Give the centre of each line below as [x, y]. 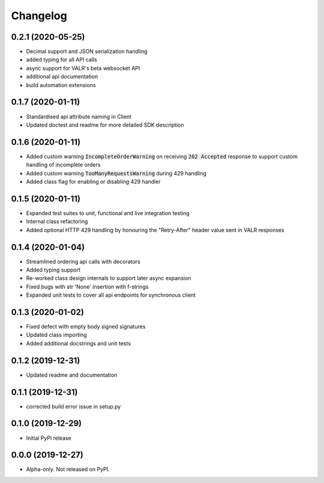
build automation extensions [61, 85]
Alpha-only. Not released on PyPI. [68, 469]
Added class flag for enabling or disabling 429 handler [94, 181]
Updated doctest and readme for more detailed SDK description [105, 125]
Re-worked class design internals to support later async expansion [109, 278]
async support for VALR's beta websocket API [83, 68]
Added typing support [53, 270]
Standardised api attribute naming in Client [79, 117]
